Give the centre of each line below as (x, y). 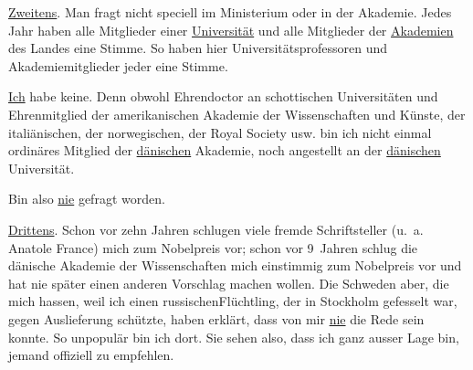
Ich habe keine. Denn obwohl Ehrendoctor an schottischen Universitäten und (223, 96)
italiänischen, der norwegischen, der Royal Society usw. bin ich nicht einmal (220, 132)
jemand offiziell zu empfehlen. (91, 355)
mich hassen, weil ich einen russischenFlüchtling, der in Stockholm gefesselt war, (233, 301)
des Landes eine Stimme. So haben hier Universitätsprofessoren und (198, 48)
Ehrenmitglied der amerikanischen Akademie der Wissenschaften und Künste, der (237, 114)
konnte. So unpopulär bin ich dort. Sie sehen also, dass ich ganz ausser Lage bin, (234, 337)
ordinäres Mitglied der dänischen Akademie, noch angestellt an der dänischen (225, 150)
